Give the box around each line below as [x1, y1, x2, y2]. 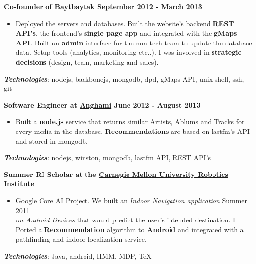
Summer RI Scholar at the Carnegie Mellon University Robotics [4, 169, 228, 179]
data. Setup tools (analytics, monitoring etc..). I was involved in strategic [15, 47, 242, 57]
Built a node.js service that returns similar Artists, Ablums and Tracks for [15, 116, 245, 127]
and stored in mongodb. [15, 135, 88, 146]
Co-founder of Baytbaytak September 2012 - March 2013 [4, 1, 202, 11]
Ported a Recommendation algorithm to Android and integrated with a [15, 224, 244, 234]
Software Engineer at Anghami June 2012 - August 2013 [4, 99, 201, 110]
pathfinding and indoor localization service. [15, 234, 147, 244]
